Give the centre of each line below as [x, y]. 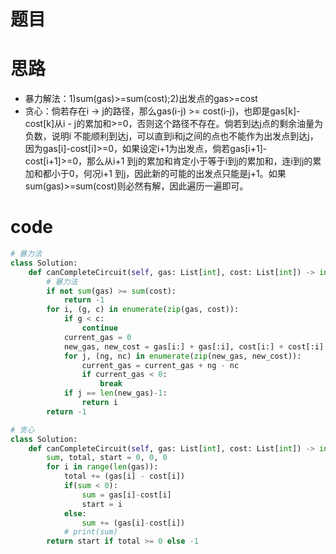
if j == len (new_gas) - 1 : [115, 393]
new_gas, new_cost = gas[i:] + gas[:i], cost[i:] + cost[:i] [194, 346]
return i [99, 403]
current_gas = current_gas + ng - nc [160, 365]
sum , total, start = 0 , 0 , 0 [107, 458]
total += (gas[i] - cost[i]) [124, 476]
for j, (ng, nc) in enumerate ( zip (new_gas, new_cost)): [182, 356]
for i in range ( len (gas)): [102, 467]
